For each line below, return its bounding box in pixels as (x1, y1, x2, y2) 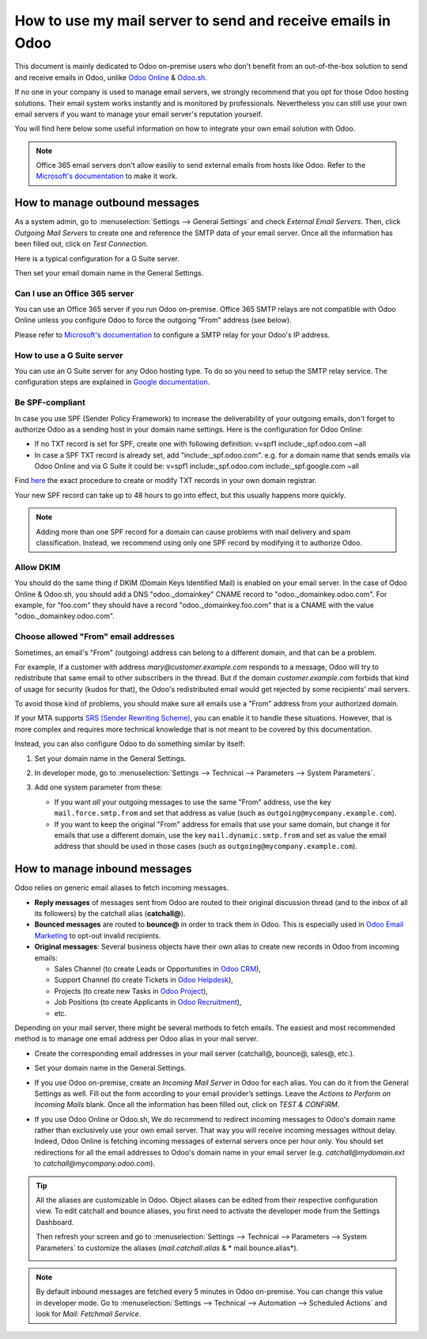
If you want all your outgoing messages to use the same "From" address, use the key (54, 797, 331, 807)
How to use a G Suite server (14, 349, 123, 360)
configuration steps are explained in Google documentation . (14, 377, 210, 387)
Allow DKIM (14, 561, 61, 572)
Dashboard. (36, 1217, 74, 1227)
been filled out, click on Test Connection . (14, 239, 149, 249)
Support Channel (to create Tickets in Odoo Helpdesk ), (54, 975, 233, 985)
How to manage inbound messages (14, 862, 192, 876)
